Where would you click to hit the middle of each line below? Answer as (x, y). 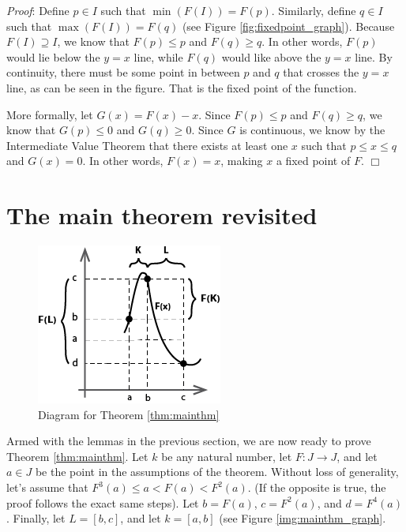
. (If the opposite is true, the (317, 487)
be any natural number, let (227, 456)
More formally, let (50, 114)
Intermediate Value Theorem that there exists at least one (147, 145)
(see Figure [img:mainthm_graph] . (303, 518)
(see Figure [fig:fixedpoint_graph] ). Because (288, 26)
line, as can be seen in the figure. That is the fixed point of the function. (182, 87)
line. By (374, 56)
